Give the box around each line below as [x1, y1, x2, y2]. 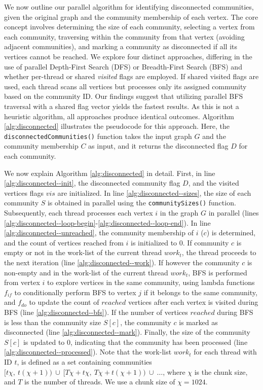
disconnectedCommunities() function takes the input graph [4, 130, 192, 141]
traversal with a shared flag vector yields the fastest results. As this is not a [4, 100, 239, 111]
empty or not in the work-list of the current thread [4, 247, 162, 258]
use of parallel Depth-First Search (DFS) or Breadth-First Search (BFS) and [4, 61, 242, 72]
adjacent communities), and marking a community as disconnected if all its [4, 41, 237, 52]
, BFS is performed [188, 267, 247, 277]
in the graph [160, 207, 199, 218]
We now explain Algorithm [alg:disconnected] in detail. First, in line [4, 167, 215, 178]
